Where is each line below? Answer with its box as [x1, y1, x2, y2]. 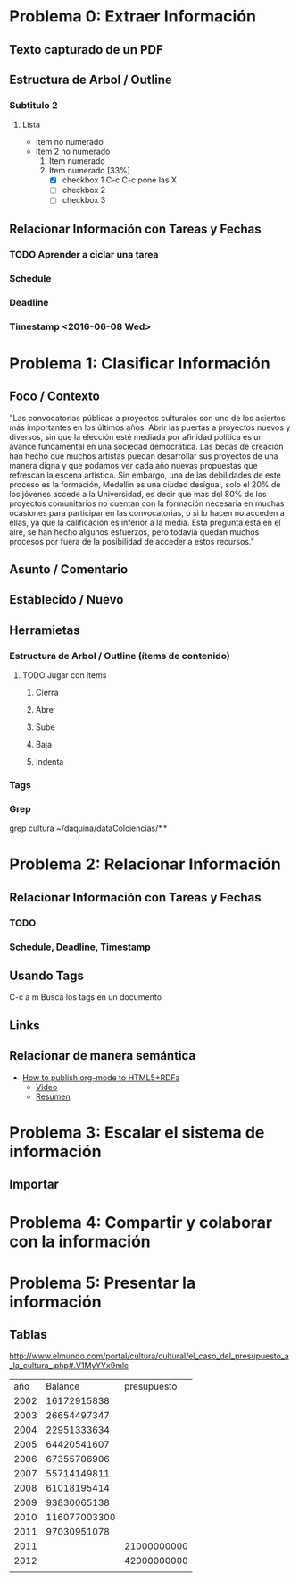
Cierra [35, 687, 59, 698]
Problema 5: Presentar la [9, 1273, 196, 1293]
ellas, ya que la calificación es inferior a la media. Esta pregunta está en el [9, 517, 281, 528]
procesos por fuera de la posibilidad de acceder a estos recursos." [9, 536, 254, 546]
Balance [46, 1380, 80, 1392]
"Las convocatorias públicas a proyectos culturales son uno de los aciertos [9, 412, 286, 423]
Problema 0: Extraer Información [9, 6, 257, 27]
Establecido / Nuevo [9, 592, 124, 607]
